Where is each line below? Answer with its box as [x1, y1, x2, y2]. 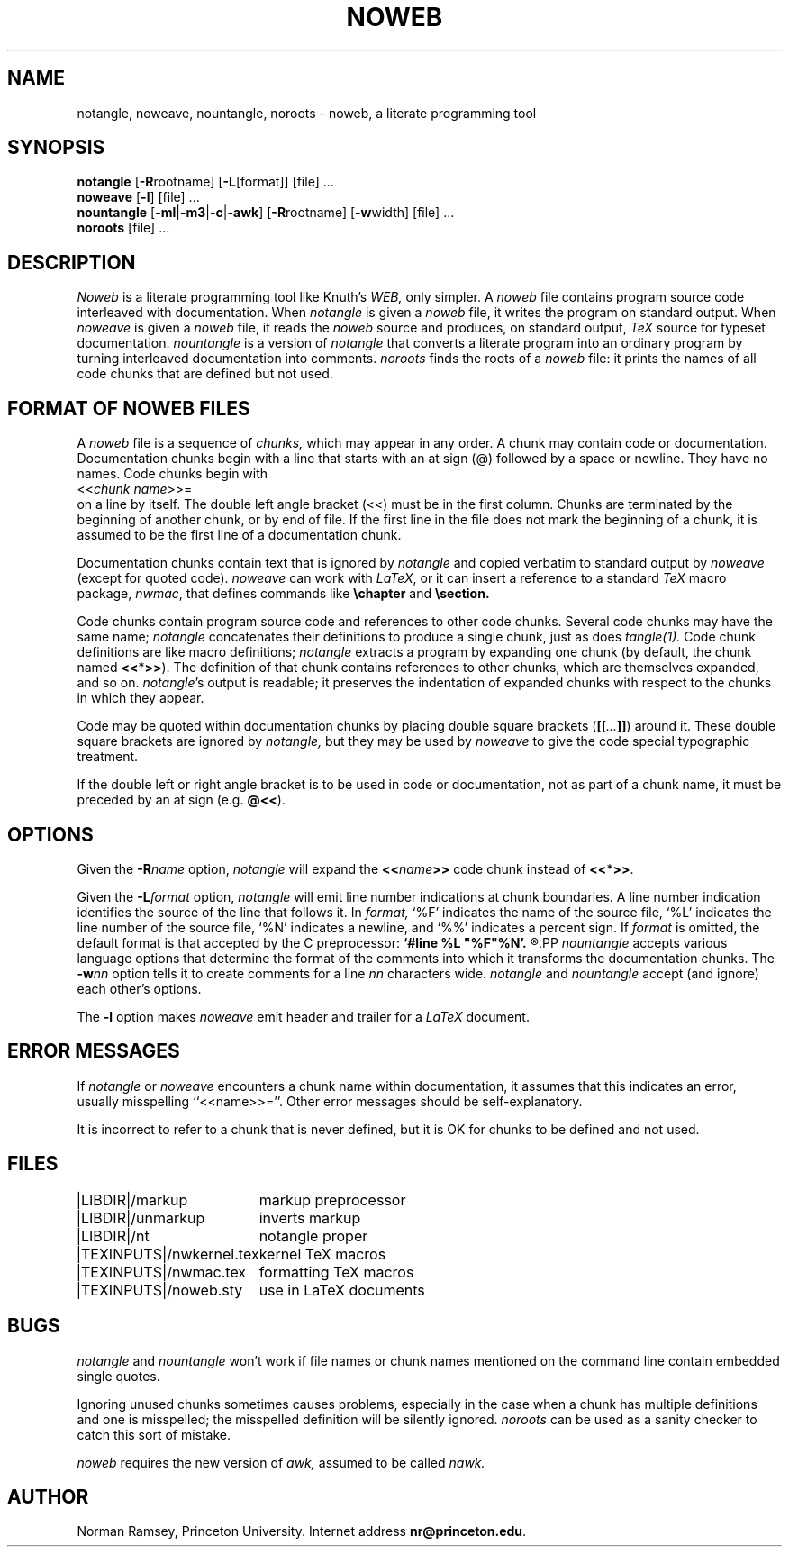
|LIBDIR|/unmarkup [76, 1208, 205, 1227]
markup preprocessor [258, 1190, 406, 1209]
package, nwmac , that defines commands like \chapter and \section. [77, 586, 490, 602]
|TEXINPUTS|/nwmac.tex [76, 1262, 247, 1281]
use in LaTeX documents [258, 1280, 425, 1299]
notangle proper [258, 1226, 368, 1245]
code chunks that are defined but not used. [77, 366, 333, 382]
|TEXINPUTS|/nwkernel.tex [76, 1244, 259, 1263]
